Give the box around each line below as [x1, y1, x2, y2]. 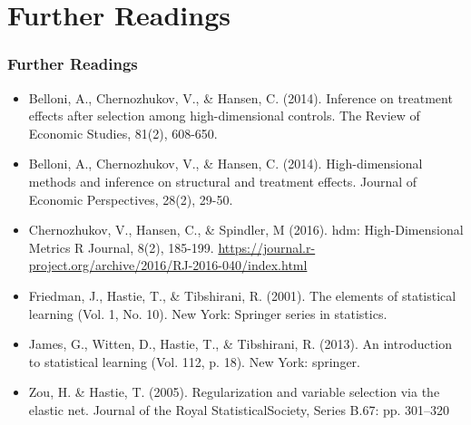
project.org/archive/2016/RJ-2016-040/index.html [28, 256, 308, 275]
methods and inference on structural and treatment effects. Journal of [28, 171, 417, 190]
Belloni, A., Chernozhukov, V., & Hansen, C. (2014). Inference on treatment [28, 88, 453, 107]
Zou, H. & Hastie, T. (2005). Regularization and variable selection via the [28, 382, 440, 401]
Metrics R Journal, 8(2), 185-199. [28, 237, 214, 256]
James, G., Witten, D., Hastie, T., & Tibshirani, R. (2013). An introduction [28, 334, 452, 353]
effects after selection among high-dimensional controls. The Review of [28, 106, 420, 125]
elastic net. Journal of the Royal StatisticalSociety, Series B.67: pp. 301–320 [28, 400, 450, 419]
